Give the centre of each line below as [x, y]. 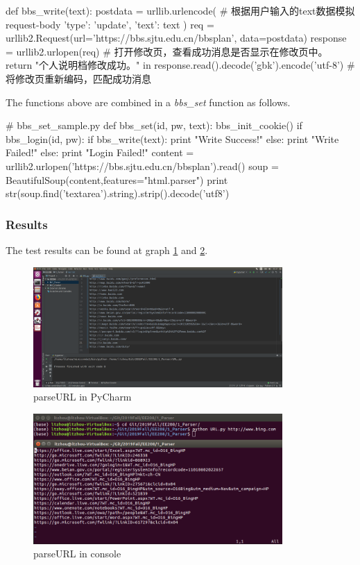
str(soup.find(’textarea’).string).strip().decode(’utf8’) [118, 193]
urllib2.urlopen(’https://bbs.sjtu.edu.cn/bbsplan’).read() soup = [142, 166]
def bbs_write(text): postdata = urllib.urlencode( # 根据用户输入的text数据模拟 [180, 10]
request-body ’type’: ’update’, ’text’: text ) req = [110, 24]
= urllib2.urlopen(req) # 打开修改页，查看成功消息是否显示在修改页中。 [167, 51]
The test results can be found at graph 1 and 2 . [107, 250]
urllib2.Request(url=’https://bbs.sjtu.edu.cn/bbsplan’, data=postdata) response [176, 38]
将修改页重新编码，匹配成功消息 [78, 78]
